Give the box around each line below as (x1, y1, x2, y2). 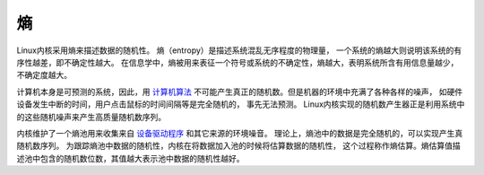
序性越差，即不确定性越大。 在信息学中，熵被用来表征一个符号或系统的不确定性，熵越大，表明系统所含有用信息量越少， (16, 57, 459, 67)
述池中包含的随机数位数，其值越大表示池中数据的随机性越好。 (16, 153, 245, 163)
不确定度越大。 (16, 70, 72, 81)
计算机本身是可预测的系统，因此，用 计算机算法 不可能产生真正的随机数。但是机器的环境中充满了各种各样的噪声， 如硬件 (16, 86, 463, 97)
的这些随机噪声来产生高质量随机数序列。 (16, 111, 166, 122)
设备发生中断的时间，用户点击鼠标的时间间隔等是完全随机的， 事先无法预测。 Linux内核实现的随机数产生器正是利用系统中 (16, 99, 465, 109)
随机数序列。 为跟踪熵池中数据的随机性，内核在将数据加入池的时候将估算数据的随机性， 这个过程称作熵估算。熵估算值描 (16, 140, 461, 152)
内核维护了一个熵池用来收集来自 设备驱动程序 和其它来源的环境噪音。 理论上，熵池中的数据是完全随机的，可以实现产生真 (16, 127, 463, 138)
